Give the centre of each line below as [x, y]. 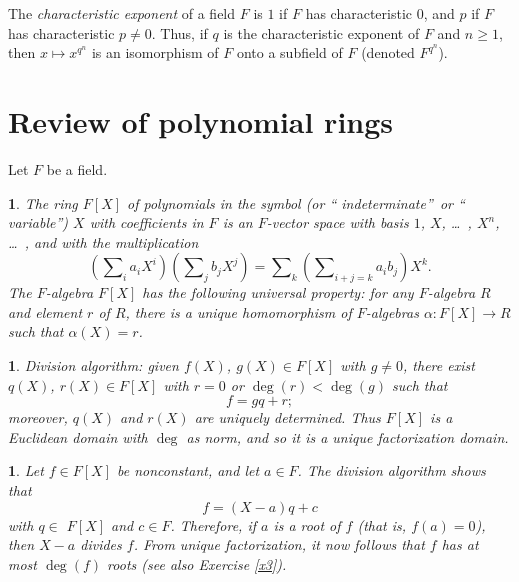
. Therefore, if [213, 524]
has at [460, 544]
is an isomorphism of [155, 52]
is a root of [307, 524]
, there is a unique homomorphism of [238, 311]
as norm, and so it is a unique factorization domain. [347, 436]
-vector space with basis [337, 222]
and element [45, 311]
